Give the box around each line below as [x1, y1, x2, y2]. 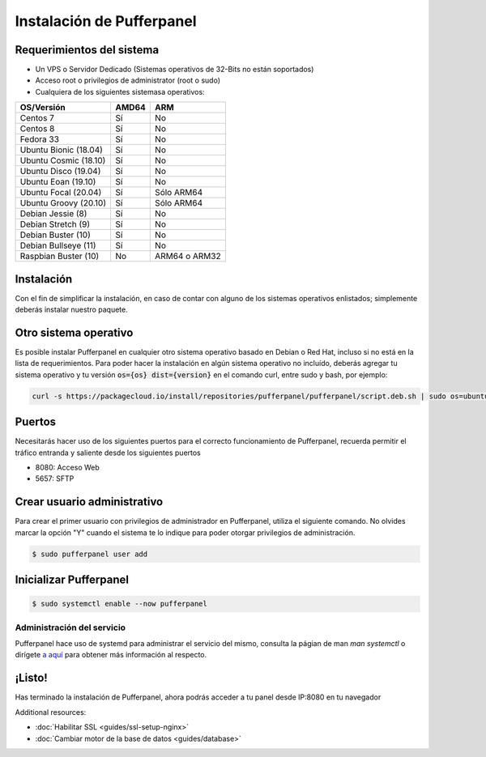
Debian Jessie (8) [19, 208, 87, 219]
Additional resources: [15, 707, 87, 717]
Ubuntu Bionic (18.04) [19, 144, 103, 155]
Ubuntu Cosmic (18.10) [19, 155, 106, 166]
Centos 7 [19, 113, 54, 124]
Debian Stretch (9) [19, 219, 91, 230]
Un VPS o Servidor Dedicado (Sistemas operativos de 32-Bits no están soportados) [35, 65, 314, 74]
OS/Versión [19, 102, 66, 113]
